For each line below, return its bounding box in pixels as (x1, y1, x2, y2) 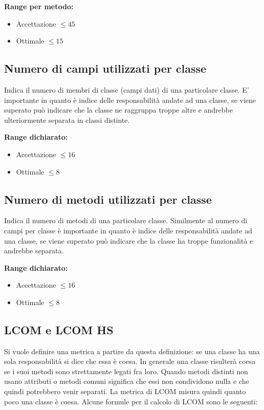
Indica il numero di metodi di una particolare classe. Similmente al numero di (4, 215, 248, 226)
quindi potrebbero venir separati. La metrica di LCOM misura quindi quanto (4, 386, 246, 397)
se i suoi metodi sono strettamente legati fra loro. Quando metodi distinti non (4, 365, 248, 376)
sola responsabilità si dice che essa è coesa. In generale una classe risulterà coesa (4, 356, 256, 366)
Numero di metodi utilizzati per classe (4, 191, 212, 207)
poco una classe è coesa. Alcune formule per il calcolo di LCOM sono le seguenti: (4, 396, 258, 406)
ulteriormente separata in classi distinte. (4, 114, 130, 125)
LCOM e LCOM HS (4, 321, 114, 337)
